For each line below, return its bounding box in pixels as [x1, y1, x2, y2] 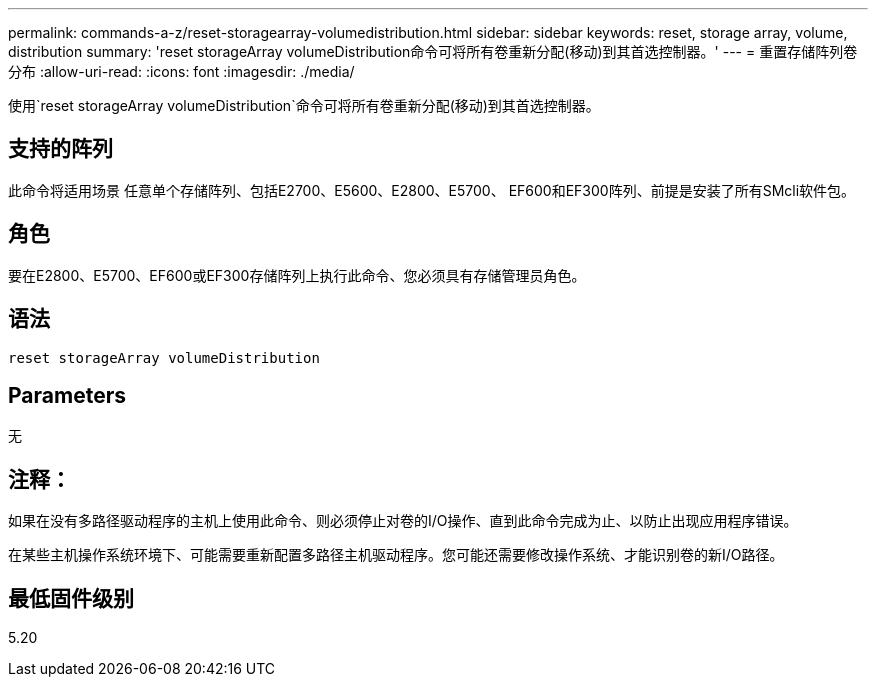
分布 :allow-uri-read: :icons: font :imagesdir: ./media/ [8, 63, 355, 80]
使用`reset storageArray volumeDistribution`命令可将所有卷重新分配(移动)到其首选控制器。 [8, 97, 600, 114]
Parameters [8, 382, 126, 408]
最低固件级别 [8, 585, 134, 611]
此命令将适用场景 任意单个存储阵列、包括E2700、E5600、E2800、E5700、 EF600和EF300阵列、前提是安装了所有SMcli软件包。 [8, 181, 856, 199]
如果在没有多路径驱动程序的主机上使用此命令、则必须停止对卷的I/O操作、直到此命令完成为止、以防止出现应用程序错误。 [8, 512, 798, 530]
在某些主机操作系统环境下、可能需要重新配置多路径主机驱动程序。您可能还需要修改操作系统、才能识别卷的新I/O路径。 [8, 546, 784, 564]
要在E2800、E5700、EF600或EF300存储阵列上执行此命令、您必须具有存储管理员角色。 [8, 266, 586, 284]
